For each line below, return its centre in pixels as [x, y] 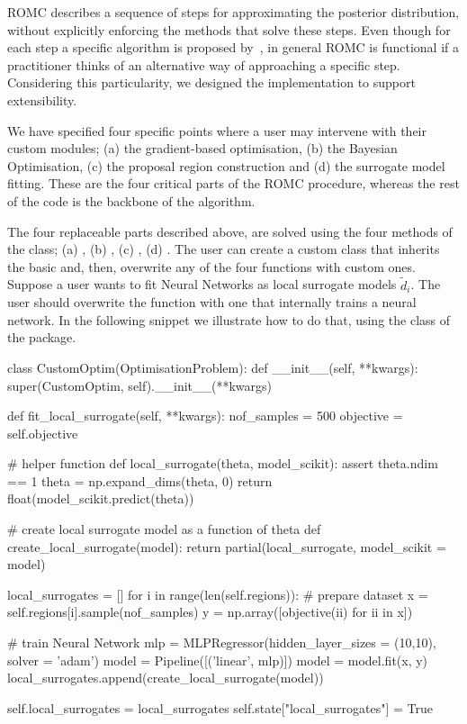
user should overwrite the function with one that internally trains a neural [212, 302]
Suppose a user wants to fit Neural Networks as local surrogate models [202, 284]
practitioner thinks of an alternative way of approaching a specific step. [204, 64]
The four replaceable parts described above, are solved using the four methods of [230, 231]
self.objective [43, 433]
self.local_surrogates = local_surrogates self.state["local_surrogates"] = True [220, 707]
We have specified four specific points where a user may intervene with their [217, 130]
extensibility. [42, 100]
